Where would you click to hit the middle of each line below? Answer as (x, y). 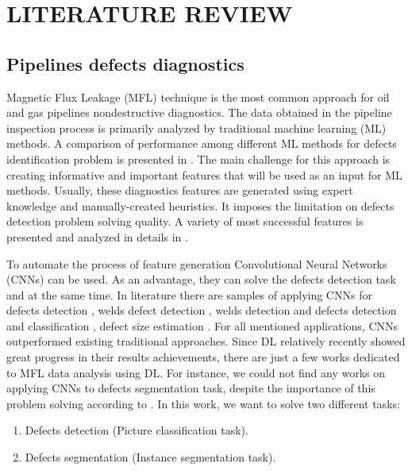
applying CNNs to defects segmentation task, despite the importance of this (191, 388)
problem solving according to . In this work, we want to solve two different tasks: (203, 403)
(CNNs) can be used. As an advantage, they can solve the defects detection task (201, 279)
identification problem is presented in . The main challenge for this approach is (198, 158)
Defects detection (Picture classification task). (137, 430)
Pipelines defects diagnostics (125, 63)
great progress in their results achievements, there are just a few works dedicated (203, 357)
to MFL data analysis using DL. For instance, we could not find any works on (196, 372)
